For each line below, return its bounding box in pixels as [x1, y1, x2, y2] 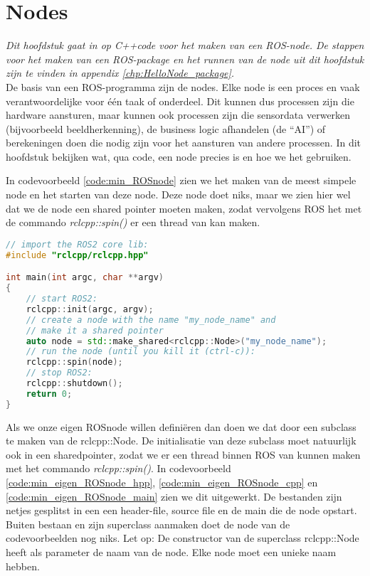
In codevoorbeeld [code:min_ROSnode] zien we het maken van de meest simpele [6, 173, 356, 188]
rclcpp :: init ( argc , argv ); [26, 304, 154, 314]
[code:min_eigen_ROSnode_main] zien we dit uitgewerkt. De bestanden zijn [6, 489, 342, 503]
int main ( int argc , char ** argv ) [6, 272, 164, 283]
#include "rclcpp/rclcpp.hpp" [6, 250, 149, 260]
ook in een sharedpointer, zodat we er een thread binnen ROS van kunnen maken [6, 447, 361, 462]
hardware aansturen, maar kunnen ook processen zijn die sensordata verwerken [6, 107, 351, 122]
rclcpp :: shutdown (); [26, 378, 123, 388]
